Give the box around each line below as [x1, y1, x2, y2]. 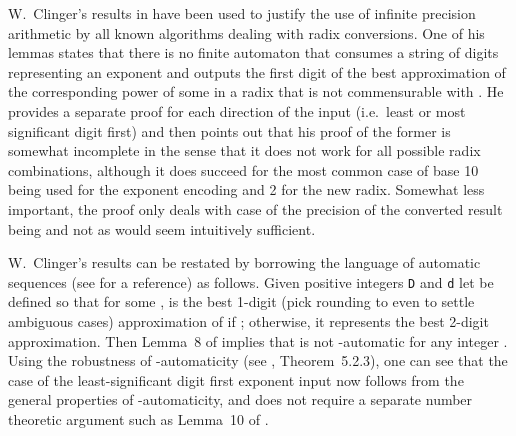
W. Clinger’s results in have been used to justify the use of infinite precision [8, 3, 476, 23]
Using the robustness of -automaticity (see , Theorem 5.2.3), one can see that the [8, 350, 508, 371]
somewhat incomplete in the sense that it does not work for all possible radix [8, 140, 481, 161]
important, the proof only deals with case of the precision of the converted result [8, 198, 503, 219]
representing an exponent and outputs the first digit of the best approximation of [8, 61, 506, 82]
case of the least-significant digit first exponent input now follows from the [8, 369, 464, 390]
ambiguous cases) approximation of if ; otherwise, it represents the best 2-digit [8, 310, 489, 331]
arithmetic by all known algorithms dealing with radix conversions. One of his [8, 22, 485, 43]
